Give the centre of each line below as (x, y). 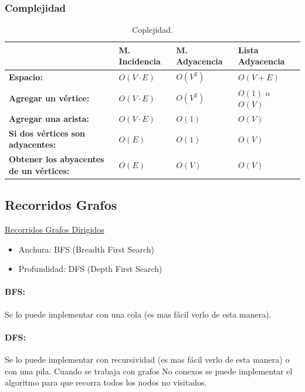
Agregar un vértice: (49, 98)
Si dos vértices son (47, 133)
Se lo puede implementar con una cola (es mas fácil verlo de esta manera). (138, 314)
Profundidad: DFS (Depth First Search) (90, 269)
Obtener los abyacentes (57, 159)
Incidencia (140, 61)
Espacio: (26, 77)
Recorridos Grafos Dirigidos (55, 229)
